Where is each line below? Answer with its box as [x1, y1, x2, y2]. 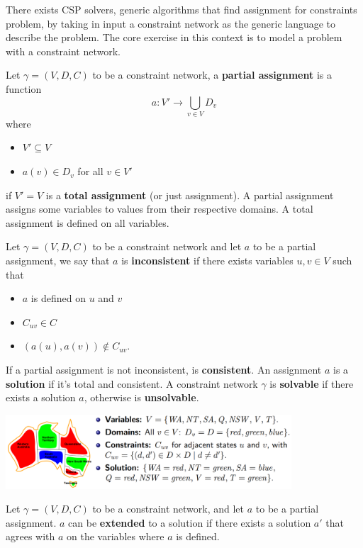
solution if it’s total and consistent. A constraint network [6, 376, 258, 391]
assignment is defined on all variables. [6, 215, 169, 230]
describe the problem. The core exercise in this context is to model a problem [6, 30, 342, 45]
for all [77, 164, 104, 179]
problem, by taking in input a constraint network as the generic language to [6, 16, 336, 30]
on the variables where [67, 529, 164, 544]
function [6, 81, 42, 96]
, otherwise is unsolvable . [84, 390, 199, 405]
